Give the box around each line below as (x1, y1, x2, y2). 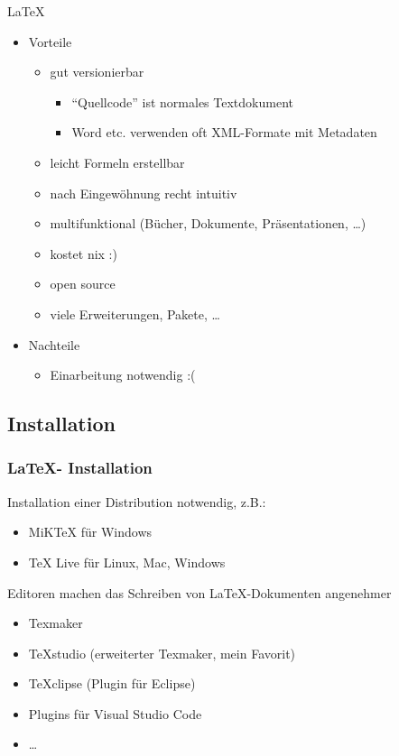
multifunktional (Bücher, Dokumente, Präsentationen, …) (50, 214, 367, 233)
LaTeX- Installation (7, 456, 153, 479)
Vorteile (28, 32, 72, 51)
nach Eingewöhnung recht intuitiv (50, 183, 237, 202)
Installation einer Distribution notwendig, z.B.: (7, 492, 266, 511)
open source (50, 274, 116, 293)
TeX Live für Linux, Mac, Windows (28, 552, 226, 571)
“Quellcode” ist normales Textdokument (71, 92, 293, 111)
